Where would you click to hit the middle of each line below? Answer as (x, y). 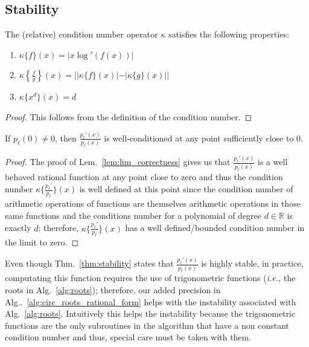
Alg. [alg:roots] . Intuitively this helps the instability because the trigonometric (150, 313)
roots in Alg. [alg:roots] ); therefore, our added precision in (113, 290)
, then (66, 138)
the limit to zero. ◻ (42, 242)
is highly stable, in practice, (252, 263)
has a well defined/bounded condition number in (215, 228)
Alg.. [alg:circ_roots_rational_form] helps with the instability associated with (151, 301)
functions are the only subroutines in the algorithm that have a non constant (147, 325)
